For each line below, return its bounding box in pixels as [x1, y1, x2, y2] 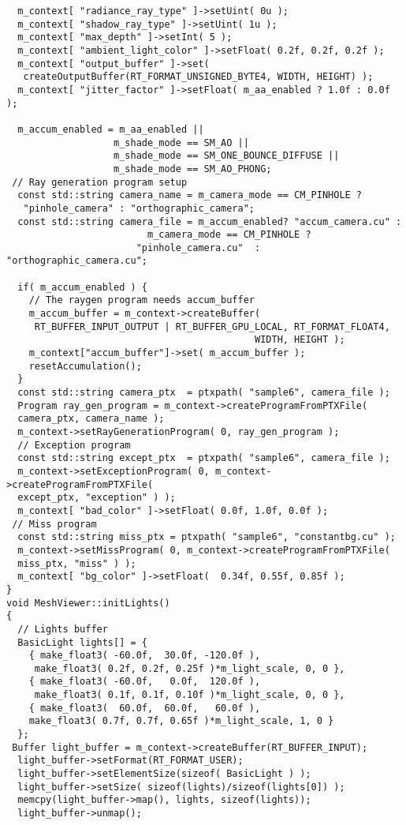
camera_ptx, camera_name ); [17, 413, 165, 425]
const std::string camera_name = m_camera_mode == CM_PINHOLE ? [17, 189, 363, 201]
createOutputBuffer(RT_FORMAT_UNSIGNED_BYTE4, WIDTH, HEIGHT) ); [23, 71, 374, 83]
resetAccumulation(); [28, 360, 142, 372]
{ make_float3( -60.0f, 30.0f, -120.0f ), [28, 650, 261, 662]
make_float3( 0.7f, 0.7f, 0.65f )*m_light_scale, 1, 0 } [28, 715, 334, 727]
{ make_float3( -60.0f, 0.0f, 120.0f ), [28, 676, 261, 688]
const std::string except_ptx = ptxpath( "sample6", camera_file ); [17, 452, 390, 464]
